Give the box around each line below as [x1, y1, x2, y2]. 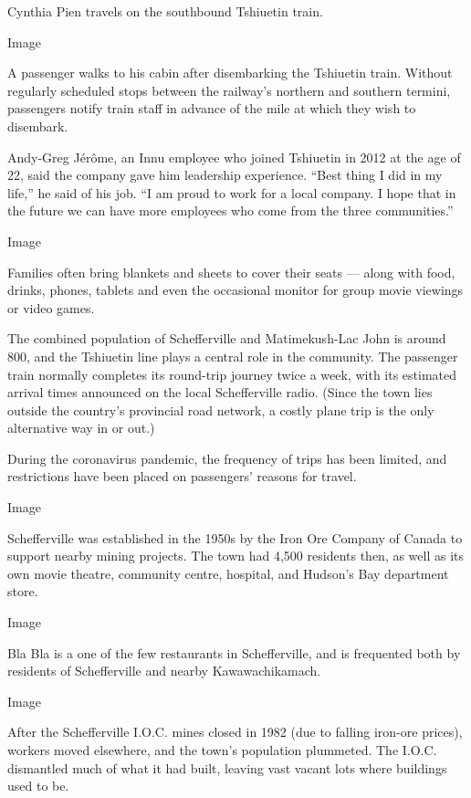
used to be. [7, 776, 69, 795]
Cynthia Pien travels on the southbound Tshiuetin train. [7, 2, 323, 20]
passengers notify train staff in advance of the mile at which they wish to [7, 99, 416, 118]
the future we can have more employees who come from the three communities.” [7, 201, 454, 220]
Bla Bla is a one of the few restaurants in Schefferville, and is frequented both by [7, 643, 461, 662]
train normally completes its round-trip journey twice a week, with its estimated [7, 364, 457, 383]
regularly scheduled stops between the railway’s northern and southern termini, [7, 80, 451, 100]
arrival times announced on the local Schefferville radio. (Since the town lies [7, 383, 433, 402]
